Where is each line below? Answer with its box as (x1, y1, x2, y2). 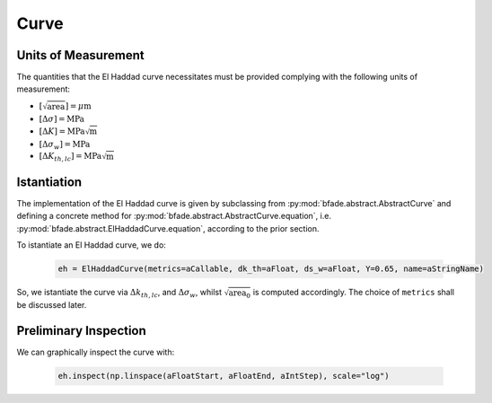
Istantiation (16, 174, 83, 189)
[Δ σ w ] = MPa (39, 139, 91, 152)
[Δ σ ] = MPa (39, 113, 85, 124)
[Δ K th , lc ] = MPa (39, 151, 102, 163)
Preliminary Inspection (16, 323, 147, 338)
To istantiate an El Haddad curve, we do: (16, 240, 166, 250)
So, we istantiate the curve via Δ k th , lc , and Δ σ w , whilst (16, 287, 223, 300)
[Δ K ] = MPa (39, 126, 85, 136)
